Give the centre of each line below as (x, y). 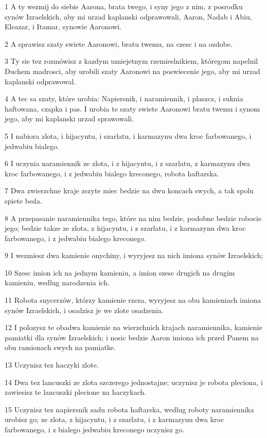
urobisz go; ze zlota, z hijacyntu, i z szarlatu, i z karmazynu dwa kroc (114, 419)
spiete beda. (23, 200)
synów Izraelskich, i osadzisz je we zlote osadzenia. (84, 310)
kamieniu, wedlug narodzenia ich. (57, 282)
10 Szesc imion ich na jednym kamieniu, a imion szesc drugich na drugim (120, 272)
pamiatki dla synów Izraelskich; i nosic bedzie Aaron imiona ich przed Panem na (132, 337)
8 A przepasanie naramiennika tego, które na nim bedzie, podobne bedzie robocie (133, 218)
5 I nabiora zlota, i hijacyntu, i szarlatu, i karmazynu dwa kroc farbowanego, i (128, 135)
